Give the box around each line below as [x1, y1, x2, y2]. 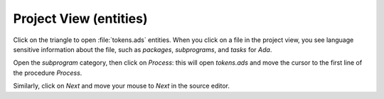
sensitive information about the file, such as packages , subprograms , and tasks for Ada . [13, 45, 272, 53]
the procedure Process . [13, 68, 82, 77]
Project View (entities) [13, 11, 148, 26]
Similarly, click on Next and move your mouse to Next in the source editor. [13, 82, 230, 90]
